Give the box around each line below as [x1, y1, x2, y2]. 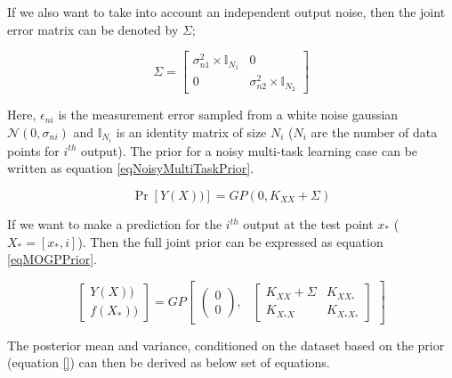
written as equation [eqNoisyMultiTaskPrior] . [7, 159, 254, 177]
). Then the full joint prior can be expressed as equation [77, 232, 383, 251]
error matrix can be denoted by [7, 20, 179, 38]
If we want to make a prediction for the [7, 215, 222, 233]
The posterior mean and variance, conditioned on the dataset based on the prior [7, 335, 445, 354]
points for [7, 141, 60, 160]
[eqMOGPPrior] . [7, 250, 97, 268]
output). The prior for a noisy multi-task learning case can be [81, 141, 418, 160]
